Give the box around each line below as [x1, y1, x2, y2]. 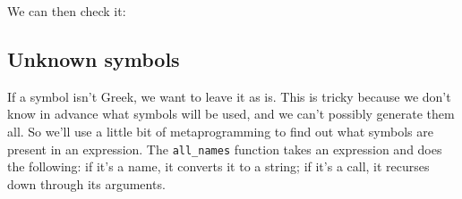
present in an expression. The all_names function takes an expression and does [7, 139, 442, 158]
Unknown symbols [7, 45, 180, 72]
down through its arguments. [7, 174, 166, 193]
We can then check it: [7, 2, 126, 20]
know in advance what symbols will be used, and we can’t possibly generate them [7, 104, 455, 123]
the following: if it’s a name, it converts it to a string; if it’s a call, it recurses [7, 157, 430, 176]
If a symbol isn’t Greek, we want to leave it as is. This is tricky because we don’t [7, 87, 451, 105]
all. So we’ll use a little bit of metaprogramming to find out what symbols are [7, 121, 433, 140]
